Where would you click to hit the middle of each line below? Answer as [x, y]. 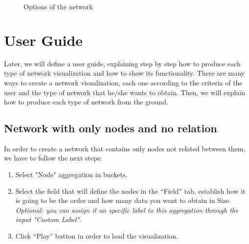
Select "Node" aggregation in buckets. [71, 174]
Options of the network [58, 6]
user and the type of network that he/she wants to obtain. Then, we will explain [125, 92]
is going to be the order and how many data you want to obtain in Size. [123, 200]
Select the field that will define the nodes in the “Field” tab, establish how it [130, 191]
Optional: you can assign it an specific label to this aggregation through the [127, 210]
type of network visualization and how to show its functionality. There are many [124, 73]
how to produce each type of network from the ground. [86, 102]
